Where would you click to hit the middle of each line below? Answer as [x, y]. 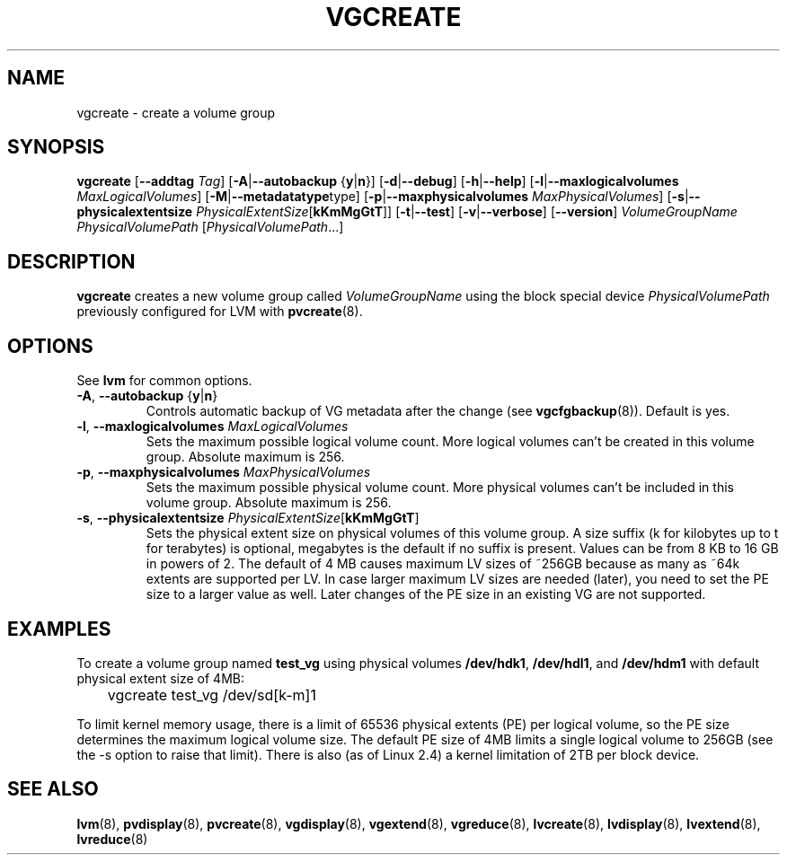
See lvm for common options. [164, 381]
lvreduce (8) [112, 839]
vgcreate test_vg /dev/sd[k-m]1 [212, 695]
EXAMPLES [59, 629]
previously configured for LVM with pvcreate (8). [220, 312]
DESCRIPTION [71, 261]
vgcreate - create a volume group [176, 112]
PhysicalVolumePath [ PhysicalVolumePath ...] [210, 227]
